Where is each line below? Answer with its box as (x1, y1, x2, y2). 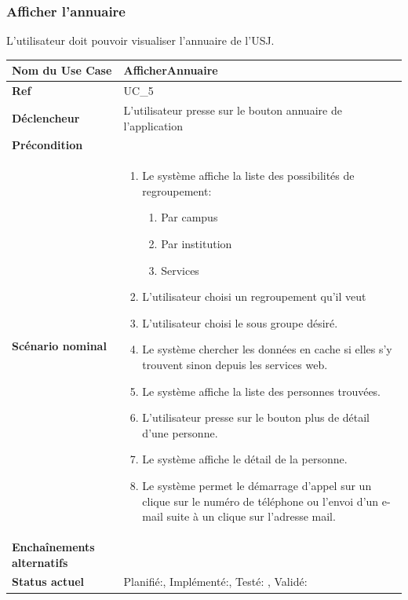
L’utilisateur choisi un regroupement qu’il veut (142, 288, 366, 305)
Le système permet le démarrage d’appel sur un (142, 477, 372, 493)
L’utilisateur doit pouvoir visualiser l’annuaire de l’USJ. (6, 32, 275, 49)
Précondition (12, 137, 83, 153)
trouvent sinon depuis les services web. (142, 357, 328, 373)
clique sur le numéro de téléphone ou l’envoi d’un (142, 492, 379, 509)
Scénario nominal (12, 338, 107, 354)
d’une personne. (142, 424, 218, 441)
